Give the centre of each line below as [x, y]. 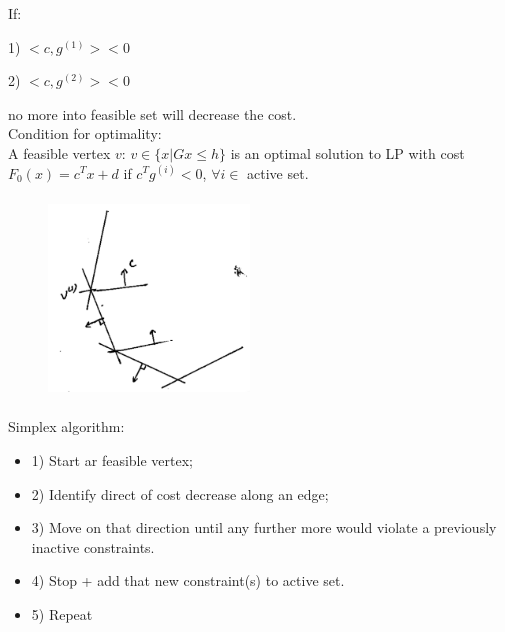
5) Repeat [62, 613]
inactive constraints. [93, 546]
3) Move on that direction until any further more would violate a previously [264, 527]
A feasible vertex [59, 152]
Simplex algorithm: [66, 426]
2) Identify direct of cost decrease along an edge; [180, 493]
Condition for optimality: [85, 133]
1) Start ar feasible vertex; [112, 459]
